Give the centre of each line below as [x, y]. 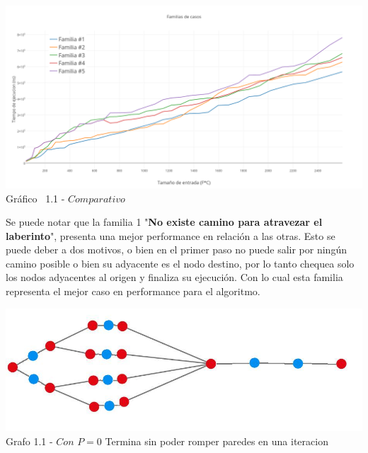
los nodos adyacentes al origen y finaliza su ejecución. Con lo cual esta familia [174, 277]
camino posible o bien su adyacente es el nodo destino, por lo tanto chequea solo [180, 263]
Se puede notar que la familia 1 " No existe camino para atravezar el [164, 222]
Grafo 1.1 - [29, 441]
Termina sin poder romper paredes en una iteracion [217, 441]
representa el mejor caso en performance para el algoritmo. [133, 291]
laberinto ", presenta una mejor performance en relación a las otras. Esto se [171, 235]
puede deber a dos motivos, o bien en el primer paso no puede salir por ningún [176, 250]
